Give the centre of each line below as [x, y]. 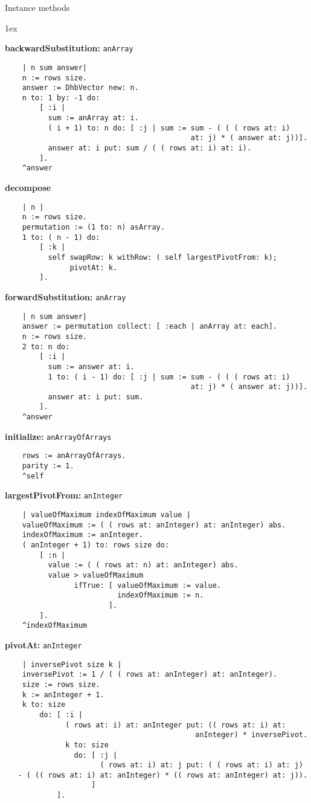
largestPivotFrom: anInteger [64, 495]
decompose [28, 188]
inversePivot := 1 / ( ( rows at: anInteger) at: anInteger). [150, 675]
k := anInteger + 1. [63, 695]
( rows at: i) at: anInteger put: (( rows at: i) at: [176, 725]
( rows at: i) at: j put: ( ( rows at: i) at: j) [201, 765]
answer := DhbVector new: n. [80, 88]
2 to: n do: [46, 347]
